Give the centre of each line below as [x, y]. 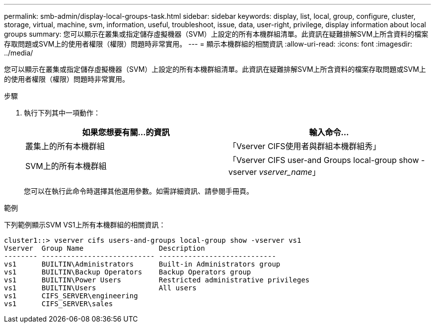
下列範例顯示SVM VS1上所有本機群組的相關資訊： [85, 225]
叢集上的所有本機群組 [65, 146]
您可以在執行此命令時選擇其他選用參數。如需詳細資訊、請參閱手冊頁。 [139, 191]
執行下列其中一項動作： [62, 113]
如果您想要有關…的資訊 [126, 132]
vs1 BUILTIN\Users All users [100, 288]
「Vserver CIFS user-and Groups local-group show [324, 160]
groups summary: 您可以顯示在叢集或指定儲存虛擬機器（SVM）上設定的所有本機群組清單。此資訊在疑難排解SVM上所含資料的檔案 [216, 34]
